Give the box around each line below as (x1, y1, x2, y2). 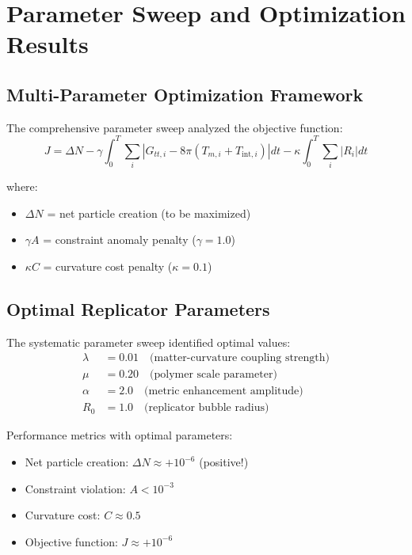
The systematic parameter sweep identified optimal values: (6, 333, 291, 350)
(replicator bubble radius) (144, 402, 269, 414)
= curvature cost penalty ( (43, 257, 173, 274)
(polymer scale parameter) (150, 369, 277, 381)
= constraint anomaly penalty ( (43, 231, 196, 248)
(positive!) (199, 454, 249, 470)
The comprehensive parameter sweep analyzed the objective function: (6, 119, 343, 135)
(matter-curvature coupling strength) (150, 352, 330, 364)
